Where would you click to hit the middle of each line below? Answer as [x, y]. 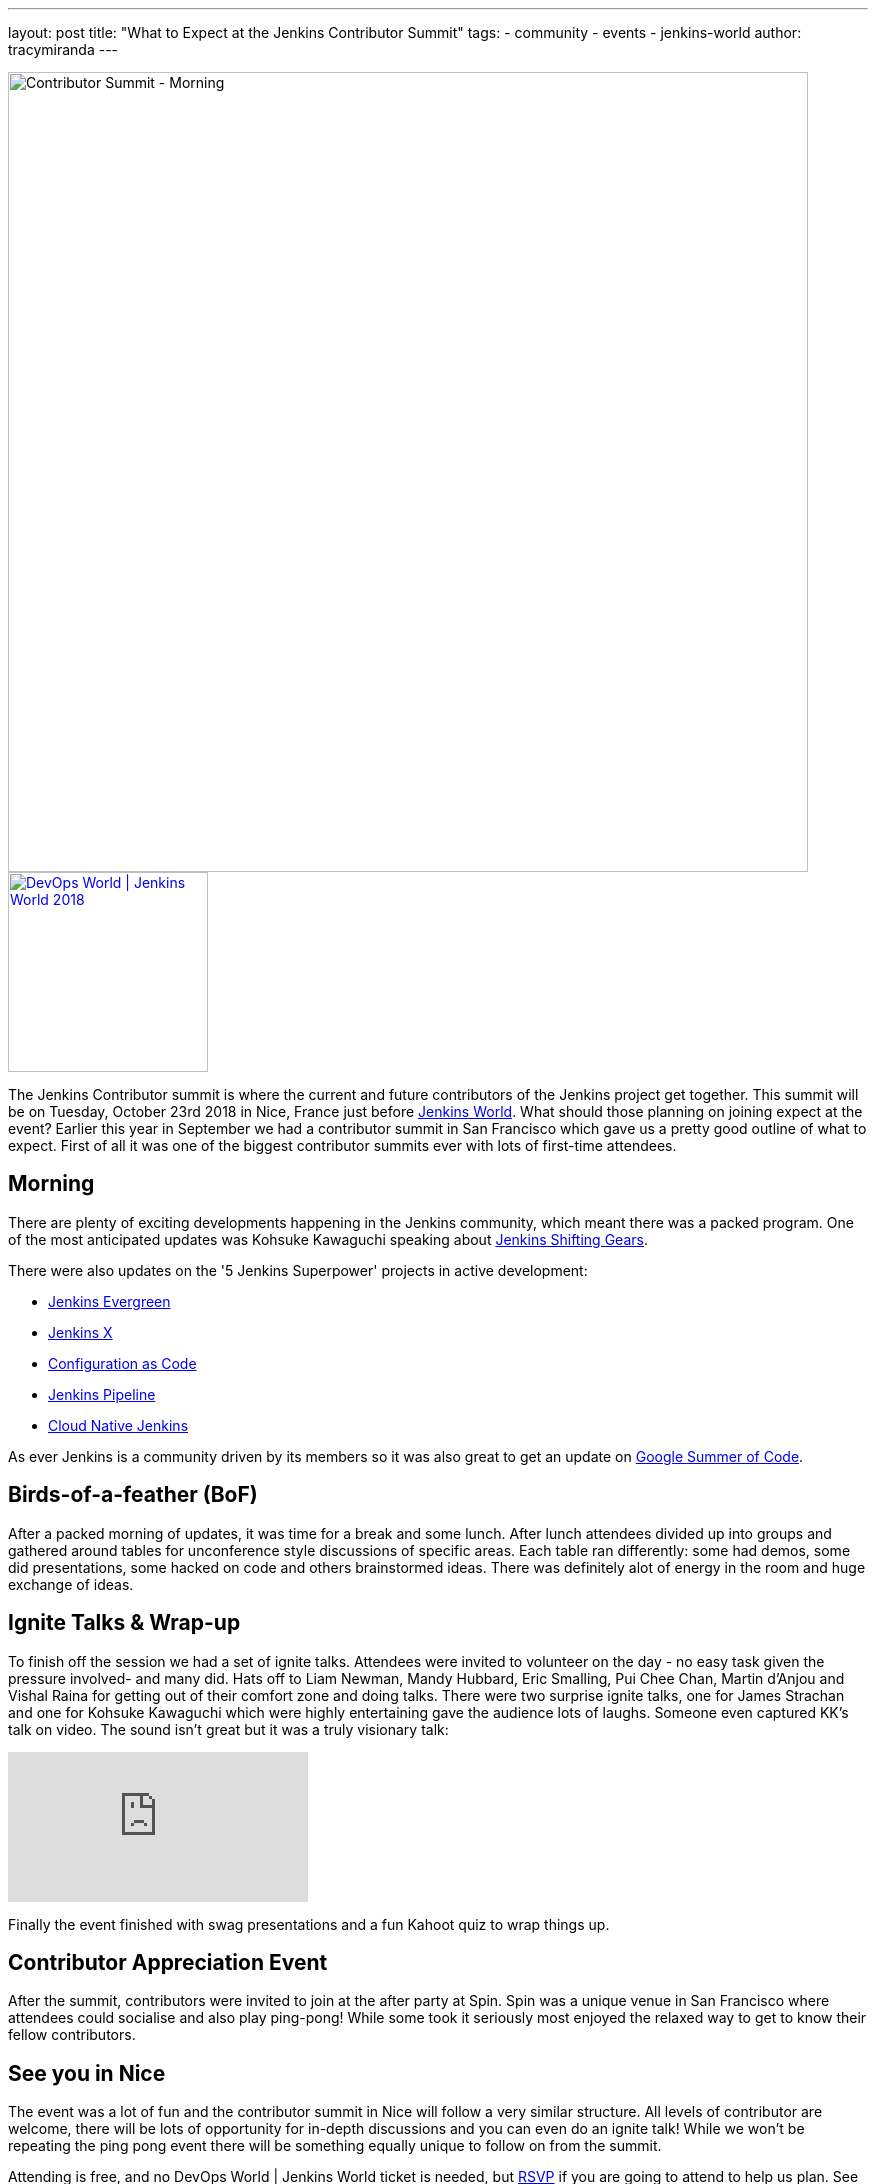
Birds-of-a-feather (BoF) [133, 1495]
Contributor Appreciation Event [168, 1962]
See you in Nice [87, 2073]
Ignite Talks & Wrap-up [124, 1623]
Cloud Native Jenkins [118, 1425]
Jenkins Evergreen [109, 1301]
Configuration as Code [122, 1363]
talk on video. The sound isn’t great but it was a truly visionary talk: [228, 1729]
